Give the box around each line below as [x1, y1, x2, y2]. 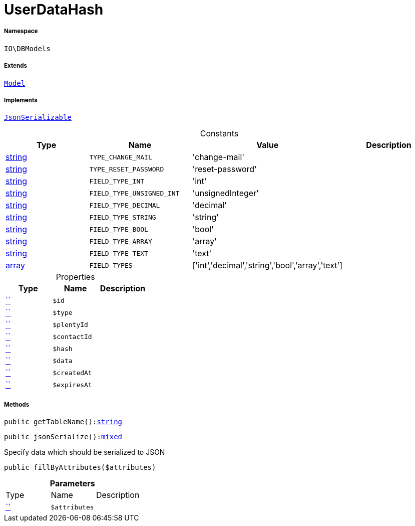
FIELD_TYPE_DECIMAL [89, 201, 160, 209]
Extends [4, 62, 28, 70]
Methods [4, 401, 30, 408]
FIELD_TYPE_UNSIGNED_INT [89, 189, 180, 197]
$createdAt [53, 369, 92, 377]
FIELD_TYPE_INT [89, 177, 145, 185]
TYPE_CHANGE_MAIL [89, 153, 152, 161]
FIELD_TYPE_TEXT [89, 249, 148, 257]
